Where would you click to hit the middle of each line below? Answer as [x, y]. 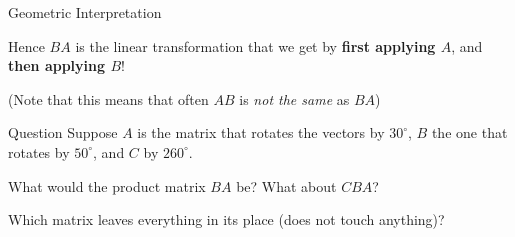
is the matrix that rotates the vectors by [261, 132]
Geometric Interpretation [85, 12]
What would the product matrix [107, 185]
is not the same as [294, 98]
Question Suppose [63, 132]
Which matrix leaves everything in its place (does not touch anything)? [226, 219]
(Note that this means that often [108, 98]
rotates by [39, 151]
